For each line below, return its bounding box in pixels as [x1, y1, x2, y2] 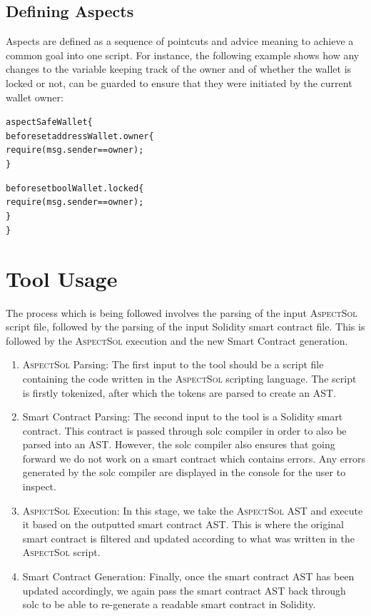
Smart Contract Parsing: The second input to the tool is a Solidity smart [22, 409, 343, 424]
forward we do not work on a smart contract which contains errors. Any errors [22, 450, 366, 465]
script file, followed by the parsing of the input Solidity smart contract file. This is [6, 319, 365, 334]
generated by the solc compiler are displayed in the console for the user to [22, 465, 346, 480]
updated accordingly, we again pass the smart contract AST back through [22, 582, 346, 597]
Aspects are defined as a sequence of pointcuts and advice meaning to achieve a [6, 34, 354, 49]
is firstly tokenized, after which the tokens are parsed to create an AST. [22, 385, 336, 400]
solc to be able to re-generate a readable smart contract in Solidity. [22, 597, 316, 612]
